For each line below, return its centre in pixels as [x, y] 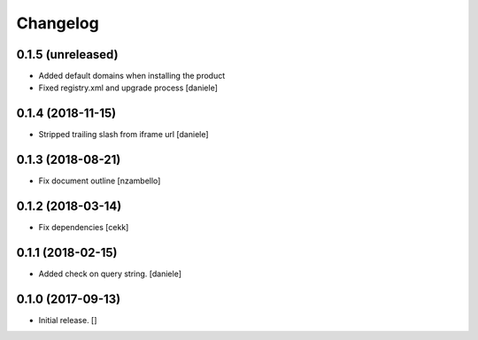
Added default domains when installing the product [132, 76]
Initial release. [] [68, 320]
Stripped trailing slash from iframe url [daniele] [123, 135]
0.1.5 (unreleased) [67, 54]
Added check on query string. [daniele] [110, 274]
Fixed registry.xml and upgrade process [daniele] [128, 88]
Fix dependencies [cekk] [84, 228]
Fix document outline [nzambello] [100, 181]
